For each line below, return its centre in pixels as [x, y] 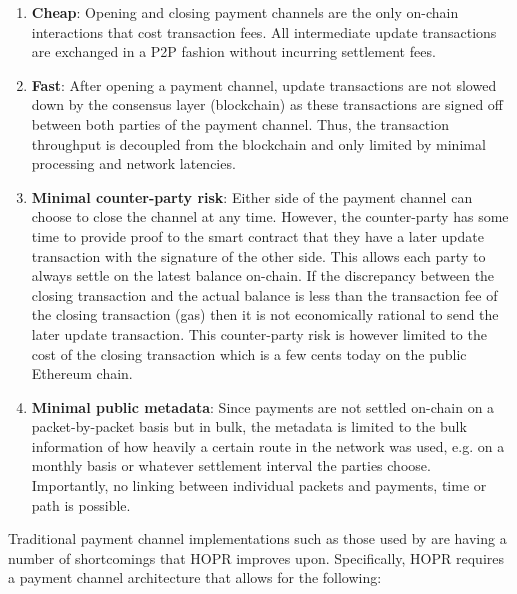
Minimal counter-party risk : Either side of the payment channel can [252, 196]
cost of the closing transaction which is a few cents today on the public [249, 353]
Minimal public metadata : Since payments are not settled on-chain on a [263, 406]
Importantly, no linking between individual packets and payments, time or [259, 485]
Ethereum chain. [82, 373]
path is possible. [81, 504]
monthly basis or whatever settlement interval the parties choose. [231, 465]
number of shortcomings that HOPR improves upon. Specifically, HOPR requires [256, 557]
